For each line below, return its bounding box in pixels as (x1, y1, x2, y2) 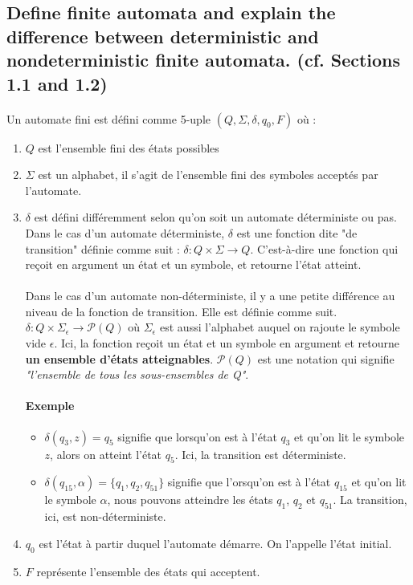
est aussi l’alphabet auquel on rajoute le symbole (160, 319, 400, 335)
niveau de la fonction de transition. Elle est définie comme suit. (25, 303, 337, 319)
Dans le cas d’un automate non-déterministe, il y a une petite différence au (25, 287, 395, 304)
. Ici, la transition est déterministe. (174, 445, 346, 462)
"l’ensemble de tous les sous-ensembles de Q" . (25, 366, 249, 383)
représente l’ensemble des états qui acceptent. (36, 563, 260, 579)
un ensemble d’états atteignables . (25, 350, 214, 367)
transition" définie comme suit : (25, 240, 180, 257)
